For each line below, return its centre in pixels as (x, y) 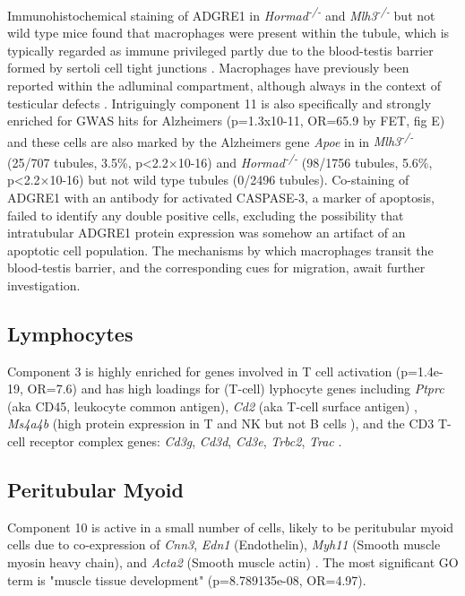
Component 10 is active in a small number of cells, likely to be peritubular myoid (231, 527)
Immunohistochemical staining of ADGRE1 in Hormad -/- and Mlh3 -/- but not (221, 14)
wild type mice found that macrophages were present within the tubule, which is (228, 33)
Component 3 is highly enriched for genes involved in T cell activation (200, 371)
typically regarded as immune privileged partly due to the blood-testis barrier (220, 50)
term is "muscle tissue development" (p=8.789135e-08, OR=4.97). (187, 579)
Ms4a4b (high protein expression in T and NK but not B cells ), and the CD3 (221, 423)
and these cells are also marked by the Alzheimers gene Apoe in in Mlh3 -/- (211, 140)
